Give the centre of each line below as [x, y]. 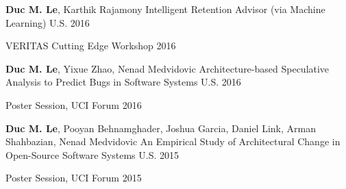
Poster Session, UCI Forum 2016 [74, 104]
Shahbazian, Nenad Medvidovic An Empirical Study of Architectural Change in [173, 141]
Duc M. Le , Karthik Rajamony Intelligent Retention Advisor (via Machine [165, 9]
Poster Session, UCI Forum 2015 [74, 178]
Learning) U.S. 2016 [48, 22]
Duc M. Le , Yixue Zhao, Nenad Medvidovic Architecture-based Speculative [168, 68]
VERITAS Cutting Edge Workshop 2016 [91, 46]
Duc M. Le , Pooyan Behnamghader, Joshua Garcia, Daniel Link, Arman [161, 128]
